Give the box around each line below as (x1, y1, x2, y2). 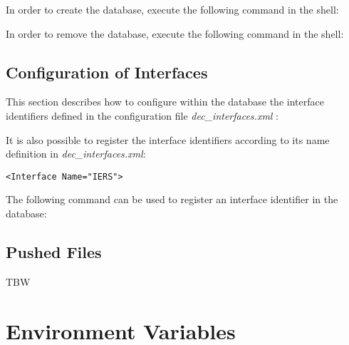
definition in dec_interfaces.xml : (6, 146, 146, 161)
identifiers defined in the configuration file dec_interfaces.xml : (6, 108, 278, 123)
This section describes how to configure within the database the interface (6, 94, 324, 109)
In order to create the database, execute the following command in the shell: (6, 2, 339, 16)
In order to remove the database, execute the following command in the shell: (6, 26, 344, 41)
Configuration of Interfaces (6, 61, 208, 83)
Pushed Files (6, 241, 102, 262)
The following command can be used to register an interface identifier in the (6, 192, 338, 207)
